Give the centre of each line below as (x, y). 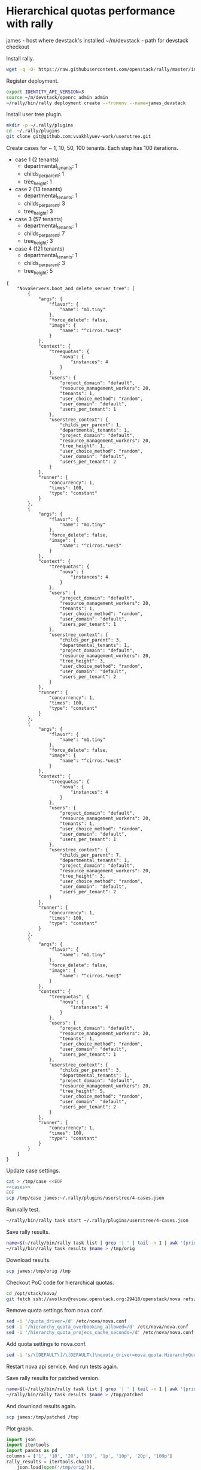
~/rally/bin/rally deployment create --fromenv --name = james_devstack (96, 103)
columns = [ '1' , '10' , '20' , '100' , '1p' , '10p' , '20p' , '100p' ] (89, 1456)
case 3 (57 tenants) (39, 219)
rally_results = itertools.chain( (49, 1462)
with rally (30, 24)
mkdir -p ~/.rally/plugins (40, 125)
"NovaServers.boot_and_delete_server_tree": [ (76, 288)
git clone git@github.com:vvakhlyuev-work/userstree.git (79, 137)
